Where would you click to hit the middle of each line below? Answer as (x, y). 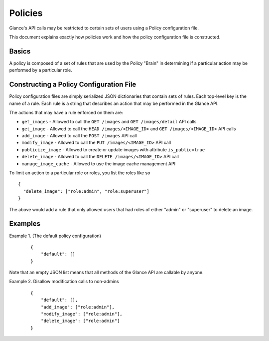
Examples (25, 224)
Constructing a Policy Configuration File (73, 85)
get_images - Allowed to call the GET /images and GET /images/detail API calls (109, 122)
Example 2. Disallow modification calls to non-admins (64, 282)
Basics (20, 51)
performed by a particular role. (41, 70)
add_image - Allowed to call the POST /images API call (79, 136)
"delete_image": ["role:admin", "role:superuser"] (86, 191)
